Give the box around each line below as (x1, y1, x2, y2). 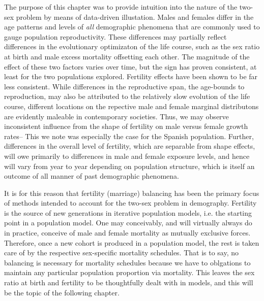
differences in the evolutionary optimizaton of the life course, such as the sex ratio (4, 41, 260, 52)
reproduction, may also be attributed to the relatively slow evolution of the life (4, 91, 250, 102)
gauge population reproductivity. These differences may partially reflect (4, 31, 227, 42)
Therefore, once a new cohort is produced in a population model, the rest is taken (4, 237, 259, 248)
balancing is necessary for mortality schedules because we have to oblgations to (4, 257, 251, 267)
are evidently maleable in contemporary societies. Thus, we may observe (4, 111, 229, 121)
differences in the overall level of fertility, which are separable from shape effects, (4, 141, 255, 151)
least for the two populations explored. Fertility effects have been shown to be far (4, 71, 258, 82)
